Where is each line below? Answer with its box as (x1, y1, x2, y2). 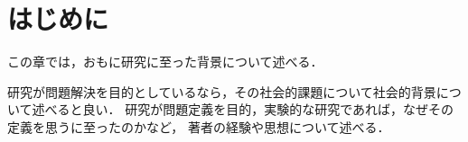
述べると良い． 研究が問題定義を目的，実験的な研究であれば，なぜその (32, 100, 454, 119)
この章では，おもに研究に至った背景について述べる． (7, 52, 323, 71)
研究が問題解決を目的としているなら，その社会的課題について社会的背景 (7, 82, 436, 101)
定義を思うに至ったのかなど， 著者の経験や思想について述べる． (7, 117, 390, 136)
